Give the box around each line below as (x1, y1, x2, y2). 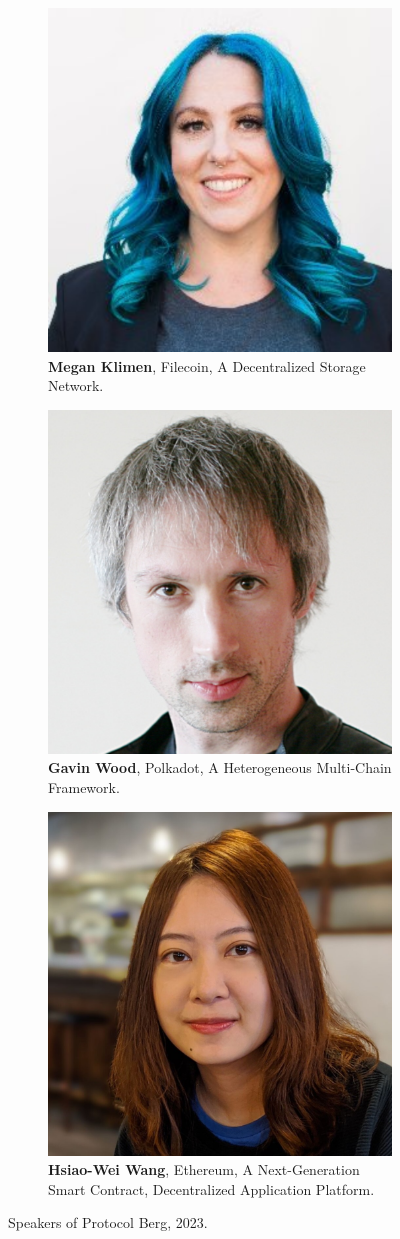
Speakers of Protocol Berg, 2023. (8, 1212, 208, 1233)
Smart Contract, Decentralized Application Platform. (48, 1178, 375, 1199)
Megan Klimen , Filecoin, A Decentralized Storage (48, 355, 366, 376)
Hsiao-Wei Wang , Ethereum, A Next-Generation (48, 1159, 360, 1180)
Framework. (48, 776, 120, 797)
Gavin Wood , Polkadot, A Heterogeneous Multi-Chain (48, 757, 392, 778)
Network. (48, 375, 104, 396)
